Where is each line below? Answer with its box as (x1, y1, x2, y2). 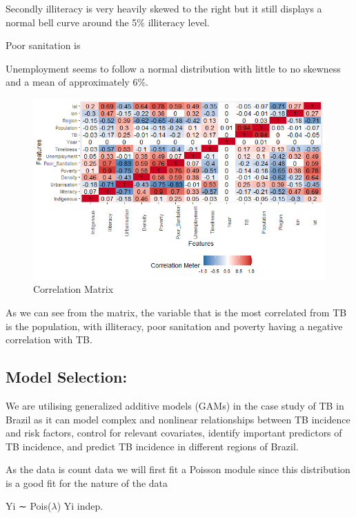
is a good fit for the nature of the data (6, 475, 168, 490)
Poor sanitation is (6, 38, 81, 52)
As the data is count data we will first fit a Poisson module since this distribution (6, 462, 350, 477)
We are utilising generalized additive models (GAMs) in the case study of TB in (6, 398, 344, 412)
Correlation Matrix (33, 282, 114, 296)
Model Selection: (6, 366, 128, 387)
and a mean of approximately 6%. (6, 75, 148, 89)
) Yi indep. (57, 499, 103, 513)
